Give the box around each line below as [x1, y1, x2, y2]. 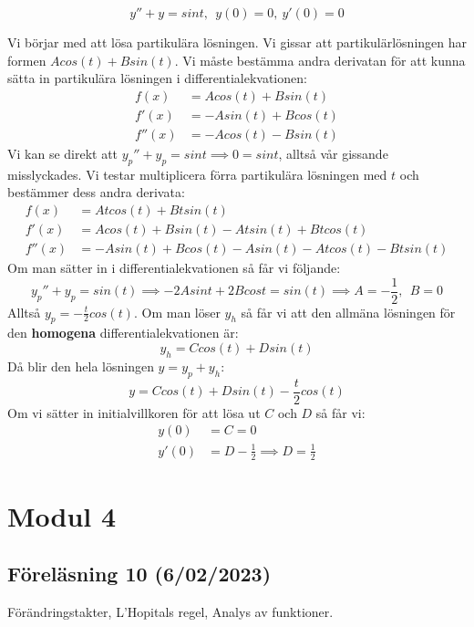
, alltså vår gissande [278, 143, 388, 162]
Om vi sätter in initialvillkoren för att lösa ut [7, 402, 261, 422]
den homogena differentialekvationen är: [7, 323, 239, 342]
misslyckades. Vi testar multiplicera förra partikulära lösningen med [7, 164, 387, 183]
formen [7, 50, 46, 69]
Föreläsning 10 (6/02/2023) [7, 559, 272, 588]
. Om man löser [133, 302, 221, 321]
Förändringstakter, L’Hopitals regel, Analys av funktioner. [7, 602, 334, 622]
